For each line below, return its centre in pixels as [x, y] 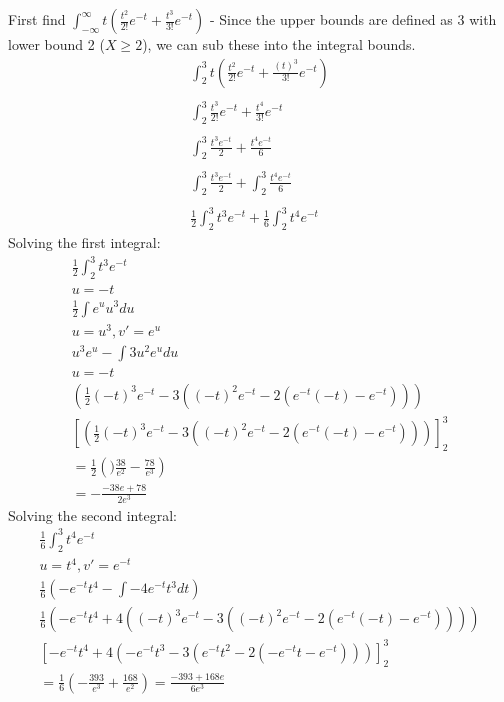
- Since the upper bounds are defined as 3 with [353, 19]
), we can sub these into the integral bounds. [279, 44]
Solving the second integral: [92, 514]
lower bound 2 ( [56, 44]
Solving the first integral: [84, 242]
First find [37, 19]
